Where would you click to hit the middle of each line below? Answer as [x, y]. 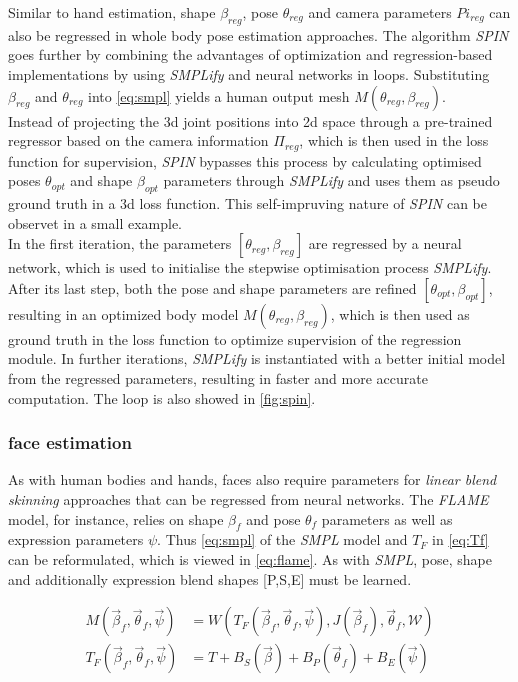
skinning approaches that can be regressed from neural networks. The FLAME [248, 498]
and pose [273, 518]
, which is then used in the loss [394, 140]
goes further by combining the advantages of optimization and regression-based [250, 54]
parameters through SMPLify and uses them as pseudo [331, 180]
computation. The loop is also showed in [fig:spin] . [162, 397]
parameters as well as [387, 518]
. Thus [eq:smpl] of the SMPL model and [282, 539]
